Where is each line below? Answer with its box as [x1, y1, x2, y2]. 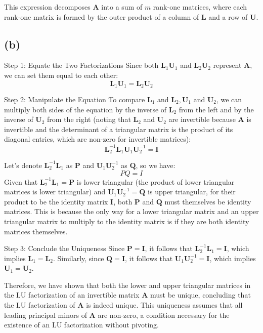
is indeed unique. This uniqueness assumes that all [86, 300, 243, 310]
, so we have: [136, 159, 176, 170]
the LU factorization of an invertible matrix [4, 289, 140, 300]
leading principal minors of [4, 309, 87, 320]
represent [213, 60, 242, 70]
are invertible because [168, 114, 236, 124]
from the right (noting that [47, 114, 131, 124]
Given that [4, 176, 38, 187]
